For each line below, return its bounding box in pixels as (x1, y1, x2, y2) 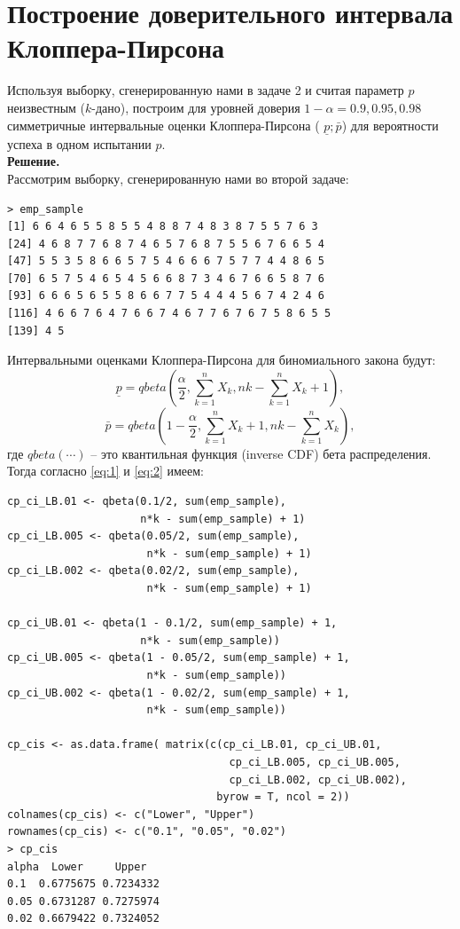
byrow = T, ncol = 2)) (216, 791, 350, 804)
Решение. (7, 152, 60, 170)
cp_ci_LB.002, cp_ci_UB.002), (229, 773, 408, 786)
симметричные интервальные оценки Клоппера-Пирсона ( (7, 115, 320, 134)
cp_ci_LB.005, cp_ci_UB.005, (229, 755, 401, 768)
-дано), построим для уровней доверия (91, 98, 300, 116)
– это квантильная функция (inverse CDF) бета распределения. (90, 444, 432, 462)
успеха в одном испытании (7, 134, 152, 153)
